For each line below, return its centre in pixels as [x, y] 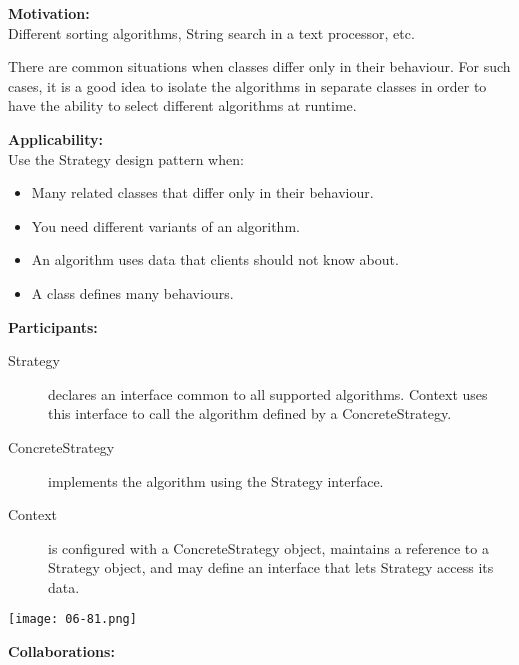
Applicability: [56, 138]
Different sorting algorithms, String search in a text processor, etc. [211, 32]
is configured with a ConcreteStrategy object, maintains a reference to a [268, 547]
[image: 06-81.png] [72, 619]
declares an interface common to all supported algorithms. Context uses [268, 393]
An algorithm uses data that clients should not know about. [215, 259]
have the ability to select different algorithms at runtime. [182, 105]
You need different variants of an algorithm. [165, 225]
